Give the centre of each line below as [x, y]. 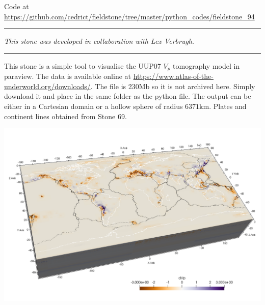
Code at [17, 6]
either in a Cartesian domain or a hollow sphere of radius [94, 106]
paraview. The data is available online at [68, 76]
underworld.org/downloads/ [47, 86]
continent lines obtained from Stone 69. [65, 116]
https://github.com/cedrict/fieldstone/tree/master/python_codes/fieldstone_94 [129, 16]
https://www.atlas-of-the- [173, 76]
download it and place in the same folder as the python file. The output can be [128, 96]
